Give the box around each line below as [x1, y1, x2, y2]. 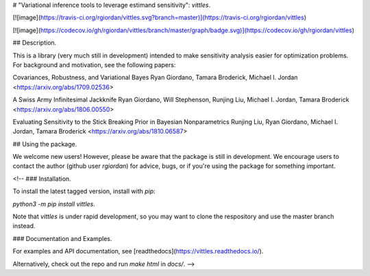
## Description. [12, 38, 57, 47]
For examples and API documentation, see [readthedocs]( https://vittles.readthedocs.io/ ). [12, 247, 264, 255]
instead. [12, 222, 36, 230]
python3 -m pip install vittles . [12, 199, 95, 208]
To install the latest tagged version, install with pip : [12, 187, 156, 195]
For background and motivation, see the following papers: [12, 60, 176, 68]
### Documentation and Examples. [12, 234, 112, 242]
